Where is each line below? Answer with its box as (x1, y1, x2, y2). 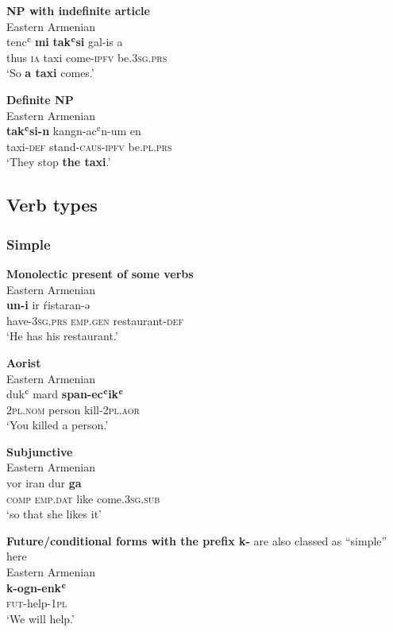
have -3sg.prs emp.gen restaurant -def (6, 312, 183, 328)
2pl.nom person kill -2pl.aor (6, 401, 140, 417)
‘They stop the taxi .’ (6, 153, 111, 170)
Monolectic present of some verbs (6, 265, 194, 281)
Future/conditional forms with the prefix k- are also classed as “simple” (6, 532, 387, 549)
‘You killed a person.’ (6, 417, 109, 433)
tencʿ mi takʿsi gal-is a (6, 33, 123, 50)
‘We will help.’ (6, 610, 75, 626)
